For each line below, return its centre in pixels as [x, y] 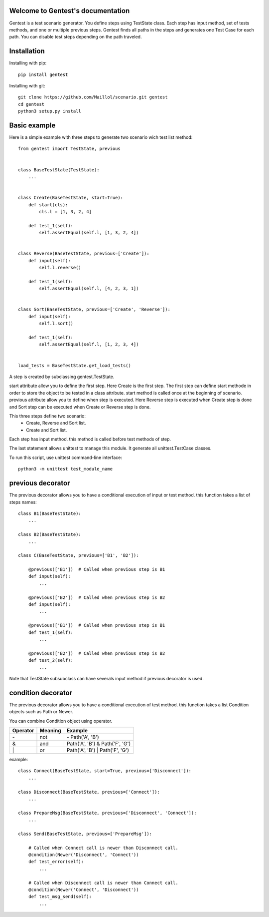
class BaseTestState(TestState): [59, 170]
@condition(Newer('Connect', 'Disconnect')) [83, 890]
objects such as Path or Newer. [41, 712]
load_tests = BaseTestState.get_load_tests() [75, 365]
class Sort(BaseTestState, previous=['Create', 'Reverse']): [94, 309]
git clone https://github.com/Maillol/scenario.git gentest [93, 97]
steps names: [23, 502]
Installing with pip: [28, 63]
